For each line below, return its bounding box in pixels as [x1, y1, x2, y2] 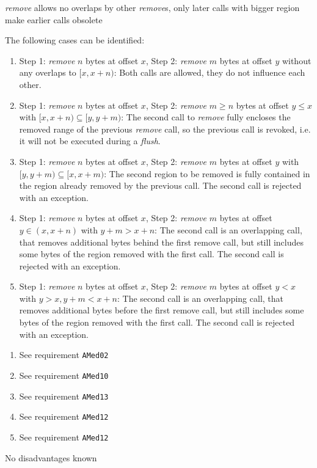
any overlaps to [19, 66, 76, 79]
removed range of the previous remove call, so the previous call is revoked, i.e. [19, 122, 311, 135]
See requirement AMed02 [19, 348, 109, 361]
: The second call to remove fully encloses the [121, 111, 291, 123]
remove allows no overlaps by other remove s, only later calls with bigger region [5, 1, 300, 13]
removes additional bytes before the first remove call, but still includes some [19, 304, 304, 316]
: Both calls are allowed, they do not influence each [114, 66, 305, 79]
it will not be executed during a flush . [19, 134, 161, 147]
